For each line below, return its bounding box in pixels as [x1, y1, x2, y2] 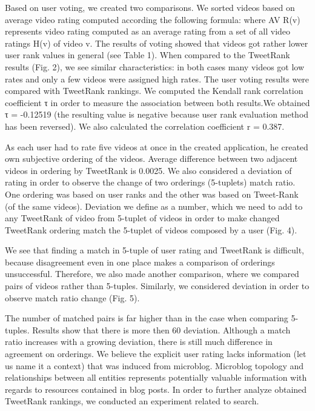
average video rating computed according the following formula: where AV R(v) [5, 13, 300, 25]
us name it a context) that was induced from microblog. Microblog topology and [5, 359, 304, 372]
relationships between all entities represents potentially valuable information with [5, 371, 307, 384]
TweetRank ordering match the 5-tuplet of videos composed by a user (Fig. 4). [5, 223, 297, 236]
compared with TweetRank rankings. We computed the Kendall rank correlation [5, 84, 303, 97]
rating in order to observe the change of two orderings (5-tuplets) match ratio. [5, 176, 296, 189]
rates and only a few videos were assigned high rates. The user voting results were [5, 72, 310, 85]
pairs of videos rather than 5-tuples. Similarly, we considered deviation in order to [5, 279, 310, 292]
